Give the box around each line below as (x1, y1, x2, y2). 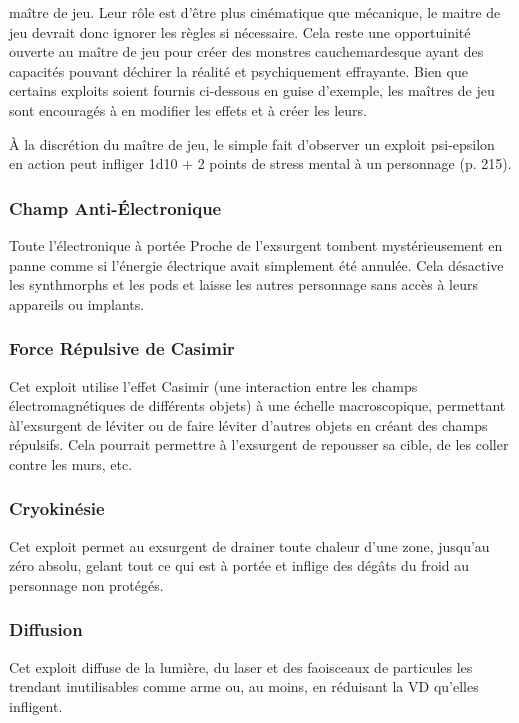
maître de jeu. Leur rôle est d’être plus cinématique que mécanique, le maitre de (9, 2, 501, 22)
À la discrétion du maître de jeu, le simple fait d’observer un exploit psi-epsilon (9, 133, 495, 154)
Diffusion (9, 617, 83, 642)
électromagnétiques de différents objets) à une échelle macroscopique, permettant (9, 395, 506, 416)
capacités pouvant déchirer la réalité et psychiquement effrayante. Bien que (9, 60, 468, 81)
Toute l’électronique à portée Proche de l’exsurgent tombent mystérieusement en (9, 234, 503, 255)
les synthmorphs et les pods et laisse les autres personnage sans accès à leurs (9, 274, 478, 295)
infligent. (9, 695, 63, 716)
